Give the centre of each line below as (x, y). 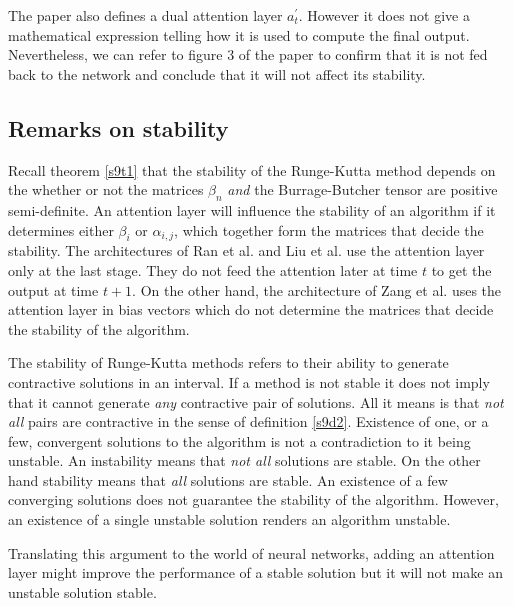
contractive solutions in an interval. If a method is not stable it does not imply (249, 381)
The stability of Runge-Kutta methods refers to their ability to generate (228, 362)
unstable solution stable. (82, 591)
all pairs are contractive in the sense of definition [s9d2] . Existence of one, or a (248, 421)
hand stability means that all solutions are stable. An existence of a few (228, 479)
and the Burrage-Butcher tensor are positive (362, 189)
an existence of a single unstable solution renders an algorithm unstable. (229, 519)
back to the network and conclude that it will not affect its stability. (217, 73)
